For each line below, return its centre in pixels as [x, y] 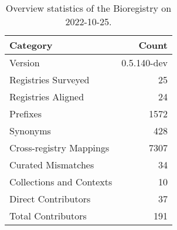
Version [25, 62]
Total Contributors [48, 216]
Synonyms [30, 131]
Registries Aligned [47, 97]
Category [31, 45]
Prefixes [26, 114]
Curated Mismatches [52, 165]
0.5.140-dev [144, 62]
